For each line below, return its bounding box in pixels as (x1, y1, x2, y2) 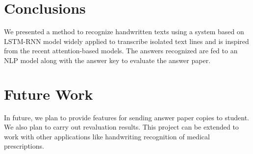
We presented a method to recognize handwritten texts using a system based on (4, 26, 244, 37)
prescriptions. (4, 141, 44, 151)
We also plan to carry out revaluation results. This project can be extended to (4, 122, 239, 132)
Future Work (4, 84, 93, 104)
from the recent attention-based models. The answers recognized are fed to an (4, 45, 238, 56)
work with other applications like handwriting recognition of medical (4, 131, 210, 141)
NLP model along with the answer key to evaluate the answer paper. (4, 55, 211, 65)
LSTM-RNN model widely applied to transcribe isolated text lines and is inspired (4, 36, 249, 46)
